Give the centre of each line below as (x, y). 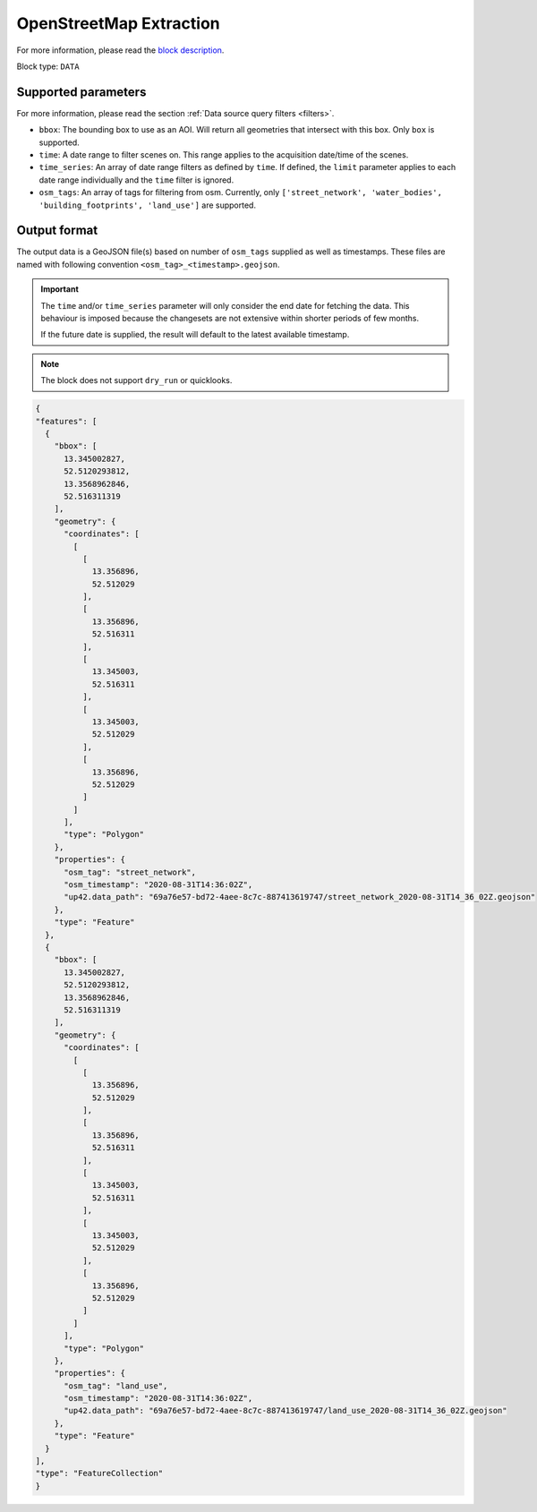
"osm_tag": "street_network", (130, 872)
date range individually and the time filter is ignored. (136, 180)
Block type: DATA (48, 66)
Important (60, 289)
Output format (57, 231)
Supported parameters (81, 92)
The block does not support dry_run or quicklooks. (136, 380)
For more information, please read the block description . (120, 50)
